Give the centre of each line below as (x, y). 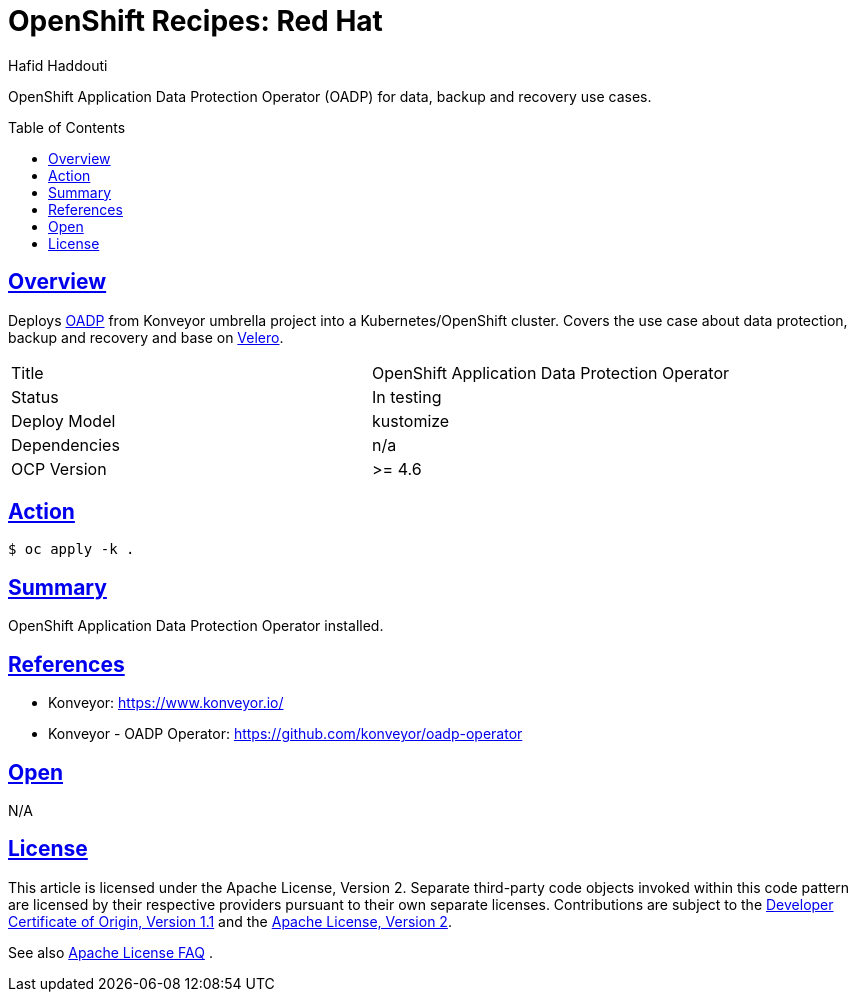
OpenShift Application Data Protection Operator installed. (196, 626)
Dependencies (65, 444)
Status (35, 396)
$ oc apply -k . (71, 549)
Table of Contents (67, 127)
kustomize (411, 420)
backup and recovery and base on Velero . (146, 337)
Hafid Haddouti (58, 65)
